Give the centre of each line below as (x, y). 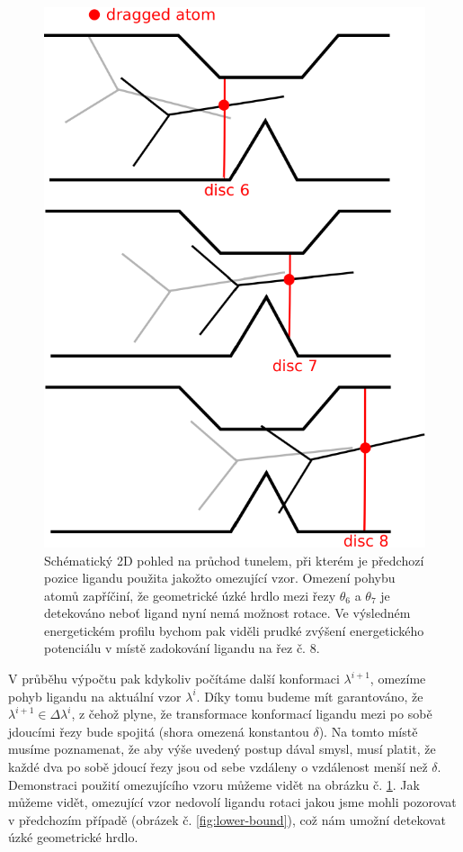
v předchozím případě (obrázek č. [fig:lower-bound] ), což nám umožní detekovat (227, 819)
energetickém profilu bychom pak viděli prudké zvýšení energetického (234, 630)
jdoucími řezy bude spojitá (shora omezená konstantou (159, 731)
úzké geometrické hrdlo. (73, 837)
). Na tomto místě (368, 731)
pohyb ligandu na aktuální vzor (95, 696)
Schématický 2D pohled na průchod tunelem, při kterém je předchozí (234, 560)
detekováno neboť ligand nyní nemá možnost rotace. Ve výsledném (227, 613)
